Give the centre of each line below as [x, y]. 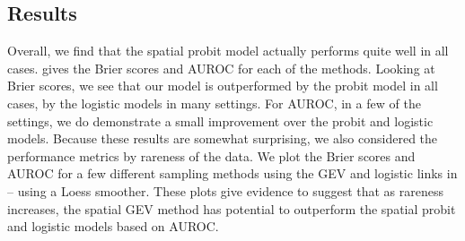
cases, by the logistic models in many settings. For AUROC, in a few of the [214, 103]
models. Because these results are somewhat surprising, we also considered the [223, 138]
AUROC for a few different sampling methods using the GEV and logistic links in [232, 173]
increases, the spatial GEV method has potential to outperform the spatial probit [232, 208]
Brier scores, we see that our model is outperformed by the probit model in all [223, 86]
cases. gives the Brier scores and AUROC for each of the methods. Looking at [221, 68]
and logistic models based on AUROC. [113, 226]
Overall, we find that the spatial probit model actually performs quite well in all [228, 51]
